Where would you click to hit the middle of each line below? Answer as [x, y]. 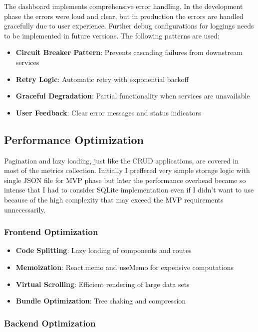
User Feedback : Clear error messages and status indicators [108, 112]
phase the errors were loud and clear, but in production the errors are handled [124, 16]
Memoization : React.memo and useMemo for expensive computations [125, 267]
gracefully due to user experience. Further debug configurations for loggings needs [129, 26]
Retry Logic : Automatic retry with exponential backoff [102, 79]
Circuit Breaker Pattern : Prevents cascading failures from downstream [129, 52]
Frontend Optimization [51, 232]
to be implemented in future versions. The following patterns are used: [112, 35]
